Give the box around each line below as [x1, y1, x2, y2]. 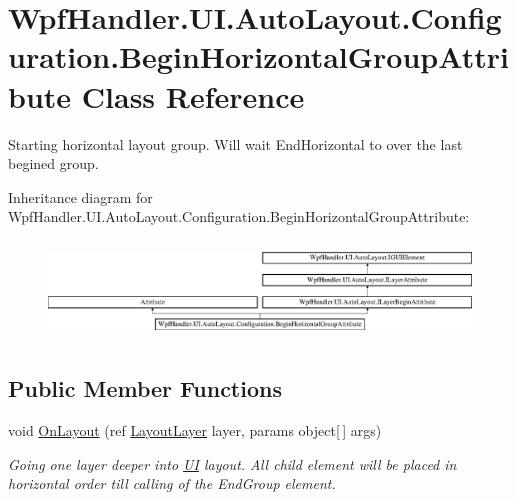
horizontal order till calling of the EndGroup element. [8, 473, 336, 494]
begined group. [8, 153, 99, 174]
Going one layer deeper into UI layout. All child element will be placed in [8, 453, 457, 474]
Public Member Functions [8, 373, 282, 404]
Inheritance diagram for [8, 186, 153, 207]
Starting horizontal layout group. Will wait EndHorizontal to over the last [8, 133, 463, 154]
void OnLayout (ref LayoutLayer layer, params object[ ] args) [8, 420, 382, 441]
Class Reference [81, 75, 305, 116]
